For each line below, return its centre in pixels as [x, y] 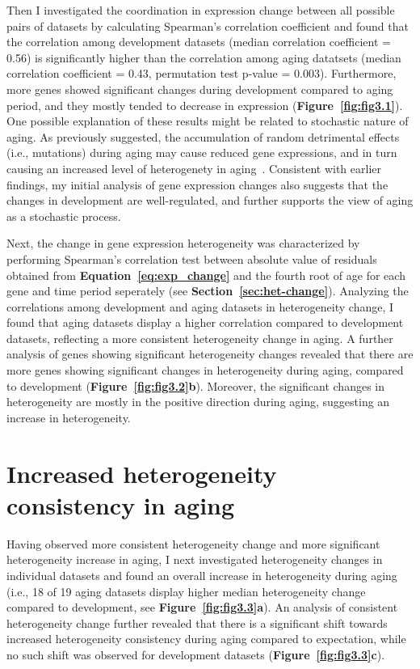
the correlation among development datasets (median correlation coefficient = [199, 42]
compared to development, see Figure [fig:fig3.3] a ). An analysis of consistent [202, 607]
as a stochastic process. [64, 216]
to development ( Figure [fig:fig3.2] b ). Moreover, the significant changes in [195, 385]
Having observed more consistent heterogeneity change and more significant [193, 543]
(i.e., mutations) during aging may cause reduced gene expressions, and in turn [202, 152]
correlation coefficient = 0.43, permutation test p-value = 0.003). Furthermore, [202, 73]
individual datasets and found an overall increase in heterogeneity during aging [202, 575]
